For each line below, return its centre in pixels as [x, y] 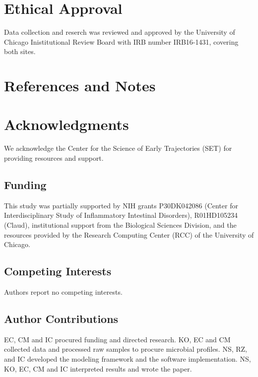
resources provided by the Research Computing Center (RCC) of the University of [129, 234]
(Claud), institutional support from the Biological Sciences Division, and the [120, 224]
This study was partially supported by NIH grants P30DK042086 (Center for [121, 205]
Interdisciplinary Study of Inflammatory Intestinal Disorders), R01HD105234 [121, 215]
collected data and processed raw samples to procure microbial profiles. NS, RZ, [126, 349]
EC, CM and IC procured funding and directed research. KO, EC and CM [117, 339]
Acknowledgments [66, 124]
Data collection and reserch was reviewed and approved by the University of [120, 32]
